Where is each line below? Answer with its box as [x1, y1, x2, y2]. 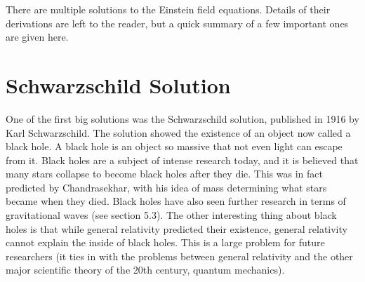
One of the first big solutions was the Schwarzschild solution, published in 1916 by [6, 111, 359, 126]
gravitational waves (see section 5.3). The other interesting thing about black [6, 208, 337, 222]
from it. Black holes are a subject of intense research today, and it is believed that [6, 152, 359, 167]
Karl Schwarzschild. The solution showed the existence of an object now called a [6, 125, 351, 140]
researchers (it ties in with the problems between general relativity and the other [6, 248, 353, 263]
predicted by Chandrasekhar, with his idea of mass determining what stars [6, 180, 327, 194]
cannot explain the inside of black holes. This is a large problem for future [6, 235, 325, 250]
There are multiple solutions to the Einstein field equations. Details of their [6, 2, 331, 16]
